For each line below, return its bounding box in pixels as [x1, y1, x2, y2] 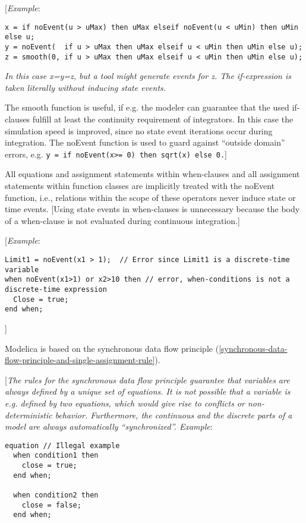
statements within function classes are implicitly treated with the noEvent [5, 179, 275, 192]
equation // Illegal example [5, 441, 120, 450]
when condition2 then [13, 490, 99, 499]
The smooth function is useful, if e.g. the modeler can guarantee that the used [5, 101, 289, 114]
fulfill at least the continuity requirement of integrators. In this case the [32, 113, 294, 125]
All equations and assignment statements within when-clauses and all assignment [5, 168, 300, 180]
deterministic [5, 408, 52, 421]
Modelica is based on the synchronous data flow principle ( [5, 342, 219, 354]
